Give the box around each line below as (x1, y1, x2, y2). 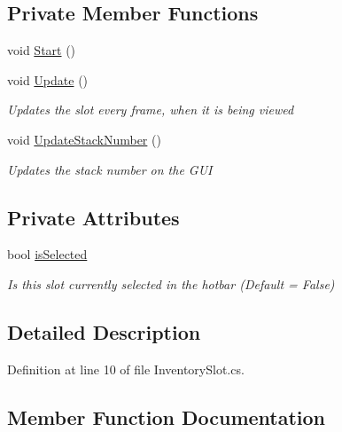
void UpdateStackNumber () (7, 130, 161, 148)
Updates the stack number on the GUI (7, 160, 213, 178)
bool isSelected (7, 245, 88, 263)
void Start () (7, 41, 76, 59)
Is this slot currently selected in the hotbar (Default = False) (7, 274, 335, 293)
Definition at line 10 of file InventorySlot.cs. (7, 359, 245, 378)
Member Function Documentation (7, 403, 326, 430)
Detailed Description (7, 318, 201, 345)
